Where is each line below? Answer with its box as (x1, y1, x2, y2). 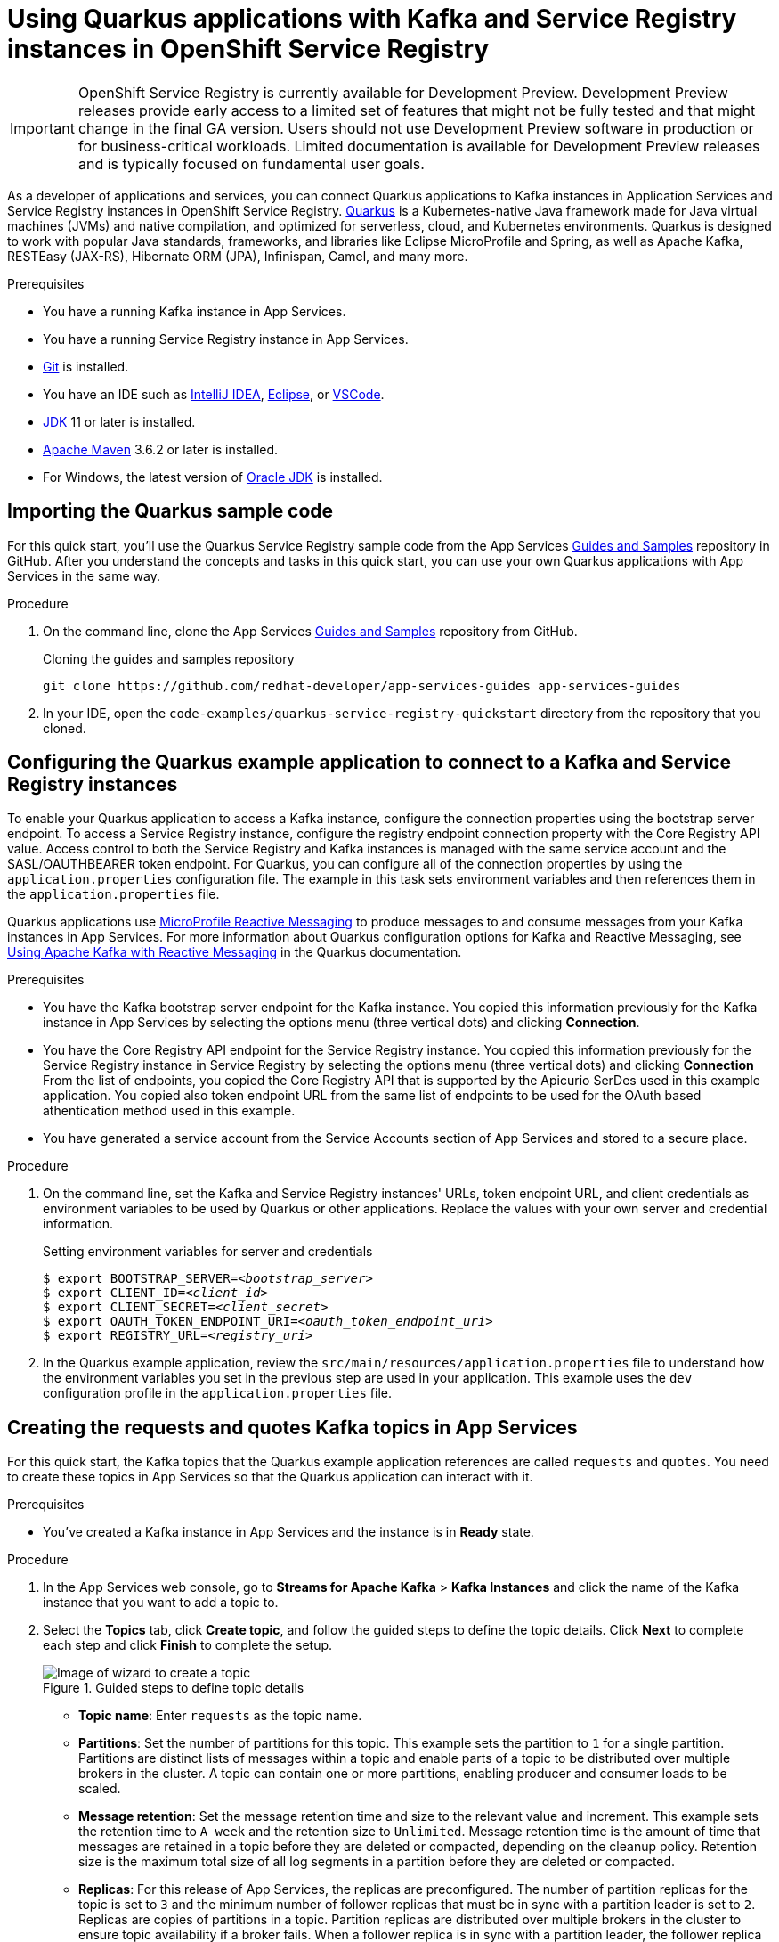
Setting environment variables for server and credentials (43, 1244, 373, 1260)
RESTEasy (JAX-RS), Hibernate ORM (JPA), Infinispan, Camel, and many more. (7, 248, 468, 264)
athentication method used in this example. (43, 1103, 296, 1119)
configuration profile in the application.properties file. (43, 1385, 392, 1401)
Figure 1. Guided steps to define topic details (43, 1680, 304, 1696)
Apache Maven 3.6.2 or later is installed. (43, 441, 279, 457)
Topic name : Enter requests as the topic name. (78, 1708, 362, 1724)
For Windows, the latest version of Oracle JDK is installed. (43, 469, 383, 485)
